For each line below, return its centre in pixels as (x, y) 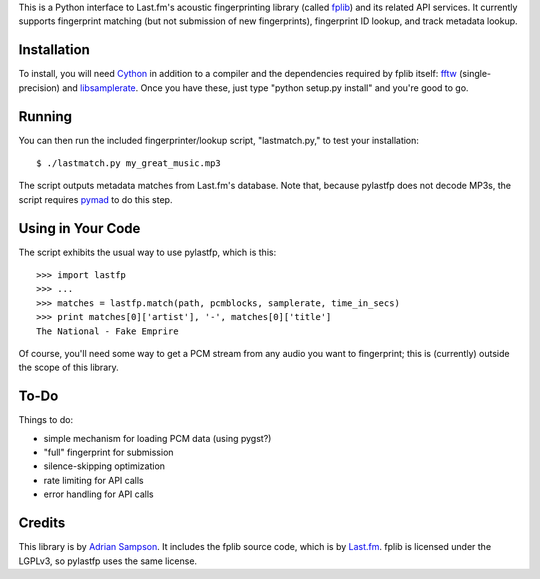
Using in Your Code (79, 228)
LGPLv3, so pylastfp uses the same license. (108, 561)
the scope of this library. (68, 367)
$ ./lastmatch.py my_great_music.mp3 (129, 163)
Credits (42, 523)
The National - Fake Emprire (107, 331)
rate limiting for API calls (93, 480)
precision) (39, 87)
